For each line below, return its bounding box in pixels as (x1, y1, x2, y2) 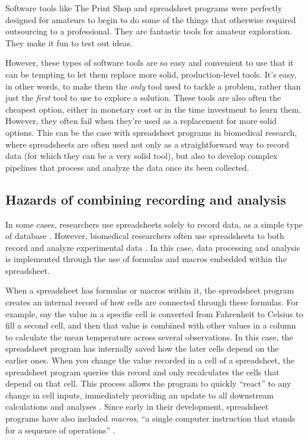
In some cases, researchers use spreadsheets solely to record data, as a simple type (5, 218, 303, 230)
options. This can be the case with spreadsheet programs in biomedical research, (5, 126, 297, 138)
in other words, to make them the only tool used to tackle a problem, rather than (5, 79, 301, 92)
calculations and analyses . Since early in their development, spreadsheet (5, 400, 269, 413)
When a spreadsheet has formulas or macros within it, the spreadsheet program (5, 284, 294, 296)
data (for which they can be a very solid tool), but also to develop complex (5, 149, 278, 162)
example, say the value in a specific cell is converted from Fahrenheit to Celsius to (5, 307, 303, 320)
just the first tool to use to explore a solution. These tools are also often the (5, 91, 281, 104)
